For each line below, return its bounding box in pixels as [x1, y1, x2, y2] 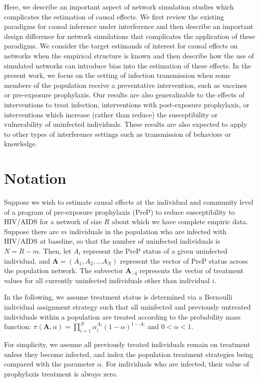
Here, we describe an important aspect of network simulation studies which [4, 1, 234, 11]
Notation [4, 168, 66, 188]
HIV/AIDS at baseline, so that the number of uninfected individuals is [4, 236, 221, 246]
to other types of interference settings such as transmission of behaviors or [4, 128, 231, 139]
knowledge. [4, 138, 37, 149]
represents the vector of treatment [139, 265, 244, 276]
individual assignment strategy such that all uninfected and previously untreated [4, 301, 251, 312]
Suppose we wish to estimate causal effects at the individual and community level [4, 197, 254, 207]
